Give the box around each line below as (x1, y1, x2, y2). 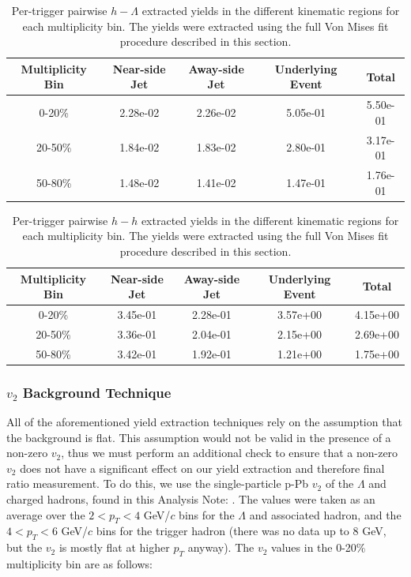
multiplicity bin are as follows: (6, 555, 153, 571)
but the (6, 539, 43, 556)
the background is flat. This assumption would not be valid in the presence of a (6, 429, 391, 445)
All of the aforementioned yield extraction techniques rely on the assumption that (6, 414, 402, 429)
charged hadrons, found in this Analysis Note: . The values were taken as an (6, 490, 375, 507)
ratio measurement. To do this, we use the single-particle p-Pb (6, 475, 309, 492)
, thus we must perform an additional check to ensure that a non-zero (61, 444, 398, 461)
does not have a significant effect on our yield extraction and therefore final (20, 459, 385, 476)
